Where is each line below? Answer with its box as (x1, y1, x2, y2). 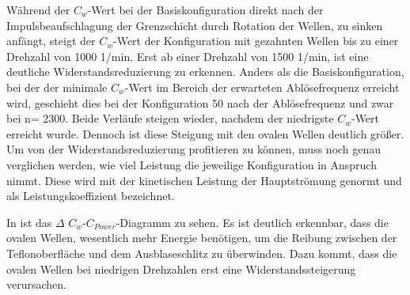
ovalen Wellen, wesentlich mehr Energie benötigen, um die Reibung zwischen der (6, 229, 397, 246)
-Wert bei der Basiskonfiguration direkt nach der (87, 2, 324, 17)
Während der (6, 2, 70, 17)
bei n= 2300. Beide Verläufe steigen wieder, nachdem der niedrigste (6, 110, 334, 127)
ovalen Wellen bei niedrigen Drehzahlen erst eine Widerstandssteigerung (6, 260, 356, 277)
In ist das (6, 214, 52, 230)
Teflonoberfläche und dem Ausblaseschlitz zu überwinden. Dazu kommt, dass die (6, 244, 397, 261)
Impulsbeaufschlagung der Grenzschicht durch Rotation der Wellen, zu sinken (6, 17, 383, 33)
